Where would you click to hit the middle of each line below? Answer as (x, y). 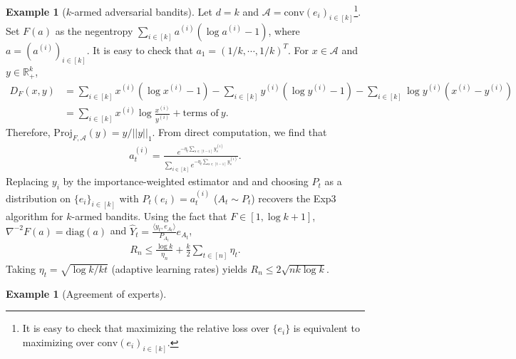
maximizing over (58, 342)
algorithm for (35, 215)
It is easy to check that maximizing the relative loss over (146, 328)
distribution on (38, 198)
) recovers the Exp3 (294, 198)
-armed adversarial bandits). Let (141, 11)
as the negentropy (94, 30)
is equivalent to (326, 328)
